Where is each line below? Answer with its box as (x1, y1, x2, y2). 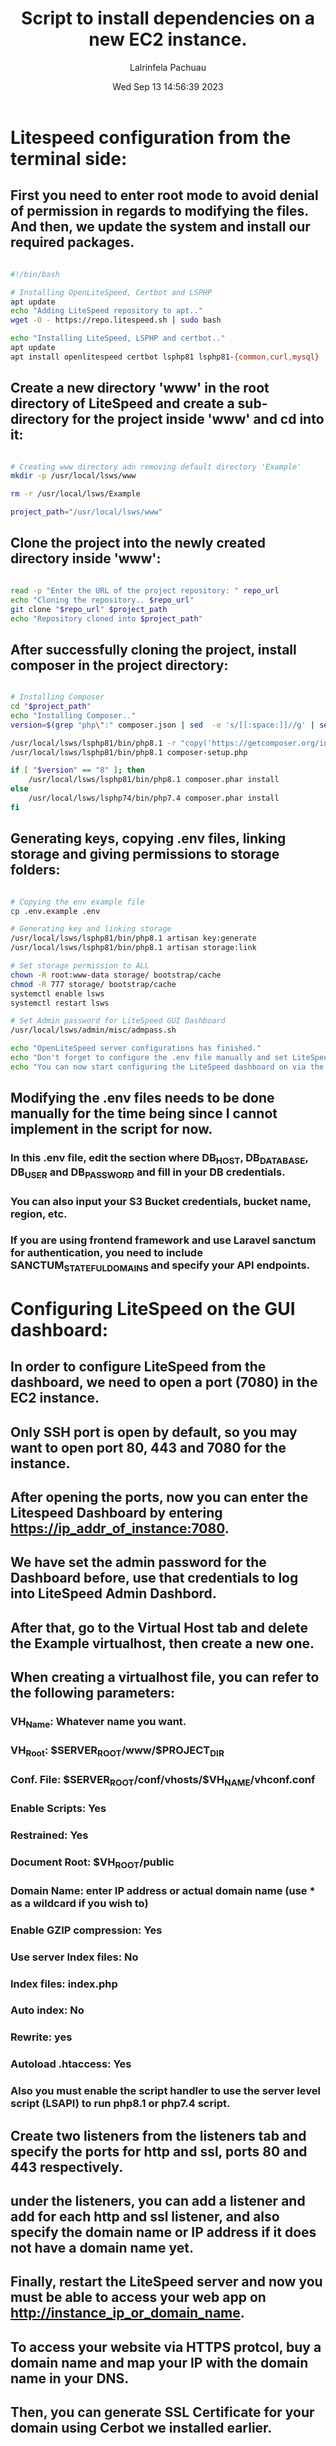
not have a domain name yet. (10, 2239, 194, 2256)
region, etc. (10, 1207, 68, 1221)
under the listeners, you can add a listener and (10, 2192, 306, 2209)
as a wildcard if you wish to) (10, 1896, 149, 1910)
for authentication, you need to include (10, 1246, 203, 1260)
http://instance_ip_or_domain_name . (10, 2305, 245, 2322)
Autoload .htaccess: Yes (10, 2057, 132, 2071)
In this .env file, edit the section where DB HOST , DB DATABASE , (10, 1151, 309, 1167)
